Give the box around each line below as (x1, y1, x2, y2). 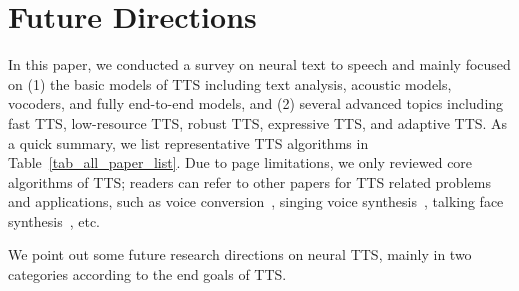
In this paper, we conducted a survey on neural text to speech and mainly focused (8, 54, 511, 75)
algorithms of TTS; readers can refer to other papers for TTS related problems (8, 171, 491, 192)
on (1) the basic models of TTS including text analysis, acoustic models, (8, 73, 452, 94)
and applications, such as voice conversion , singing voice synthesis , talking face (8, 191, 504, 212)
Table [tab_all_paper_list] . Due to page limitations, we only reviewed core (8, 152, 473, 173)
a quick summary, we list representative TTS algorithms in (8, 132, 369, 153)
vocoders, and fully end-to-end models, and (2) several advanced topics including (8, 93, 504, 114)
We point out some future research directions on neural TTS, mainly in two (8, 244, 472, 265)
